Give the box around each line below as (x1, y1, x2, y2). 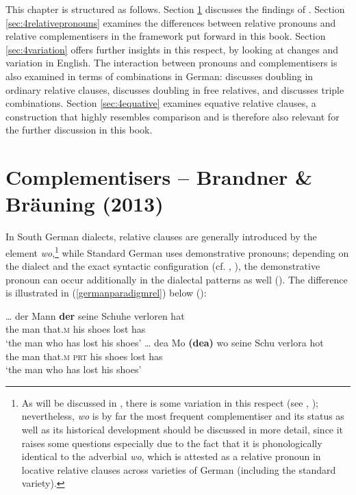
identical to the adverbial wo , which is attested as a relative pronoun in (21, 449, 321, 464)
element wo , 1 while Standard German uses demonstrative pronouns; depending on (5, 243, 349, 259)
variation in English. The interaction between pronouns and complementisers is (5, 55, 338, 70)
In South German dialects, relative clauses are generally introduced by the (5, 229, 317, 244)
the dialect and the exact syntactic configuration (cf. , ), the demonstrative (5, 259, 320, 273)
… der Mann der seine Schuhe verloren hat (5, 308, 185, 322)
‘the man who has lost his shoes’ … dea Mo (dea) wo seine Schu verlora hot (5, 335, 324, 350)
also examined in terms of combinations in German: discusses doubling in (5, 68, 314, 83)
